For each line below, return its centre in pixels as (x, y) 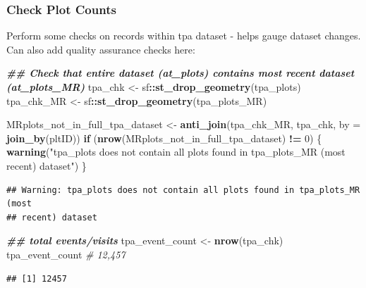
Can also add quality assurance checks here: (101, 49)
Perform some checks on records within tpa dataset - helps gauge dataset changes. (184, 36)
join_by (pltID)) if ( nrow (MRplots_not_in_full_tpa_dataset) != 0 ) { (164, 138)
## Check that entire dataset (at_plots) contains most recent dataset (181, 73)
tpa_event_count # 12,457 (66, 254)
